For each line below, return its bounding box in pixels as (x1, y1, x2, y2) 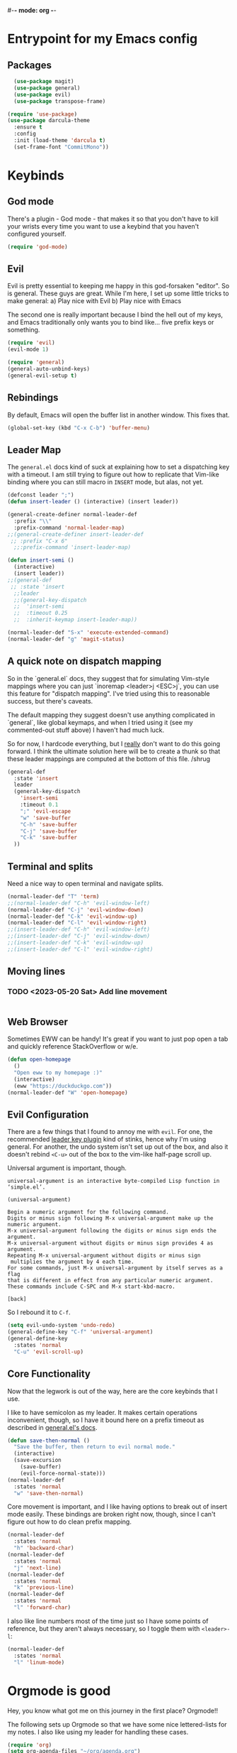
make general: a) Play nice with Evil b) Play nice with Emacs (7, 297, 182, 305)
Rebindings (7, 392, 59, 404)
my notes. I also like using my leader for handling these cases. (7, 1727, 189, 1736)
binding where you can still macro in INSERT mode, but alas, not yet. (7, 478, 204, 486)
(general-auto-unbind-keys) (7, 366, 91, 373)
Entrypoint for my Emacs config (7, 31, 198, 47)
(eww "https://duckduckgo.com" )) (13, 1082, 112, 1089)
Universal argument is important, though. (7, 1164, 127, 1172)
